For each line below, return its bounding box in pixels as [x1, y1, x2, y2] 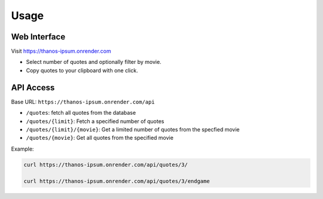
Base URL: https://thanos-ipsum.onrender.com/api [11, 98, 155, 105]
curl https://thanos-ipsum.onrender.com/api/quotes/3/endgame [23, 178, 210, 185]
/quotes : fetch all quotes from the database [26, 109, 136, 117]
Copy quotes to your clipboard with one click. [26, 66, 138, 74]
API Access [11, 82, 55, 93]
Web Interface [11, 32, 66, 42]
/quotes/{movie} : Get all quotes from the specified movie [26, 134, 173, 142]
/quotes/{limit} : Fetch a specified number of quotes [26, 117, 164, 125]
